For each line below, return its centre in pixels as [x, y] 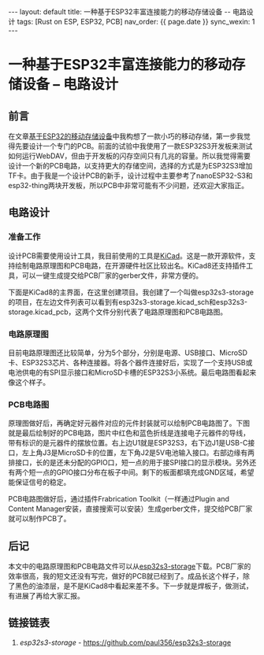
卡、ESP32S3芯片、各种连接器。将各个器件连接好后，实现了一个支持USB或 [130, 362]
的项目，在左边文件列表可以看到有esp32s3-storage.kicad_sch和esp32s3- [128, 302]
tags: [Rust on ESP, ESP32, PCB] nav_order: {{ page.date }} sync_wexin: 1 [136, 22]
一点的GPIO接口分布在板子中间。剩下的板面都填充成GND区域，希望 [145, 472]
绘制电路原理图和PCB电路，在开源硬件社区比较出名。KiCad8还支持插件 [130, 265]
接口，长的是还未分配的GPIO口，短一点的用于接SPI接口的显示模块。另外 [132, 463]
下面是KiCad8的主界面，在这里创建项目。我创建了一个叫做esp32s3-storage [131, 292]
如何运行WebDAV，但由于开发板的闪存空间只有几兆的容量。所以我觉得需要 [129, 156]
